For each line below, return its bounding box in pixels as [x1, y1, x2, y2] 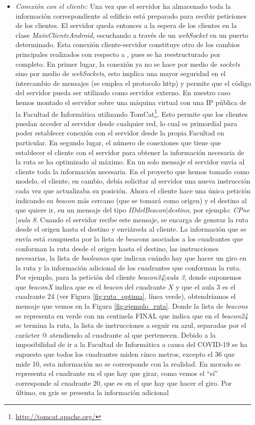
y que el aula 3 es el [176, 281, 235, 292]
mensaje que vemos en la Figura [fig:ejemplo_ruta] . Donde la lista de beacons [15, 301, 248, 311]
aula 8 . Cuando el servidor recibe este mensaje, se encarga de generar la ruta [17, 214, 249, 224]
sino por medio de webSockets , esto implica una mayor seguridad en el [15, 68, 226, 79]
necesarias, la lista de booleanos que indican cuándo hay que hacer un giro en [15, 253, 247, 263]
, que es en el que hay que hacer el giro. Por [100, 377, 232, 388]
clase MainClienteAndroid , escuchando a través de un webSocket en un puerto [15, 29, 249, 40]
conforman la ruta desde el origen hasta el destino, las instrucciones [15, 243, 219, 253]
